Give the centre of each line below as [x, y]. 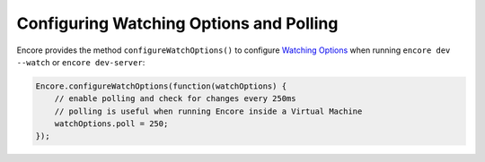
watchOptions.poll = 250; [111, 124]
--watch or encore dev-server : [81, 62]
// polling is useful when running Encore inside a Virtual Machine [208, 111]
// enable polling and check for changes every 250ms [175, 99]
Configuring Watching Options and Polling [177, 23]
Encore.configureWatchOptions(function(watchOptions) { [161, 86]
